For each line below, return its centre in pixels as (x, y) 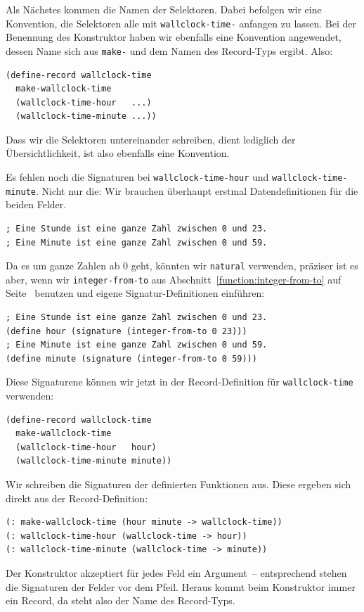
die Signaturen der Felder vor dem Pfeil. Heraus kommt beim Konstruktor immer (181, 586)
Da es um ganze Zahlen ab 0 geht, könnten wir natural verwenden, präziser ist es (182, 266)
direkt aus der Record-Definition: (77, 498)
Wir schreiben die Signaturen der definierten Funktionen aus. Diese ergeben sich (178, 484)
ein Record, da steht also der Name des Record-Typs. (121, 600)
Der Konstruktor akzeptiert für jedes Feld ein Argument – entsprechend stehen (176, 573)
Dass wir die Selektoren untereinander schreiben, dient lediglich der (151, 139)
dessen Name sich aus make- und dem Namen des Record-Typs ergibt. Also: (169, 50)
